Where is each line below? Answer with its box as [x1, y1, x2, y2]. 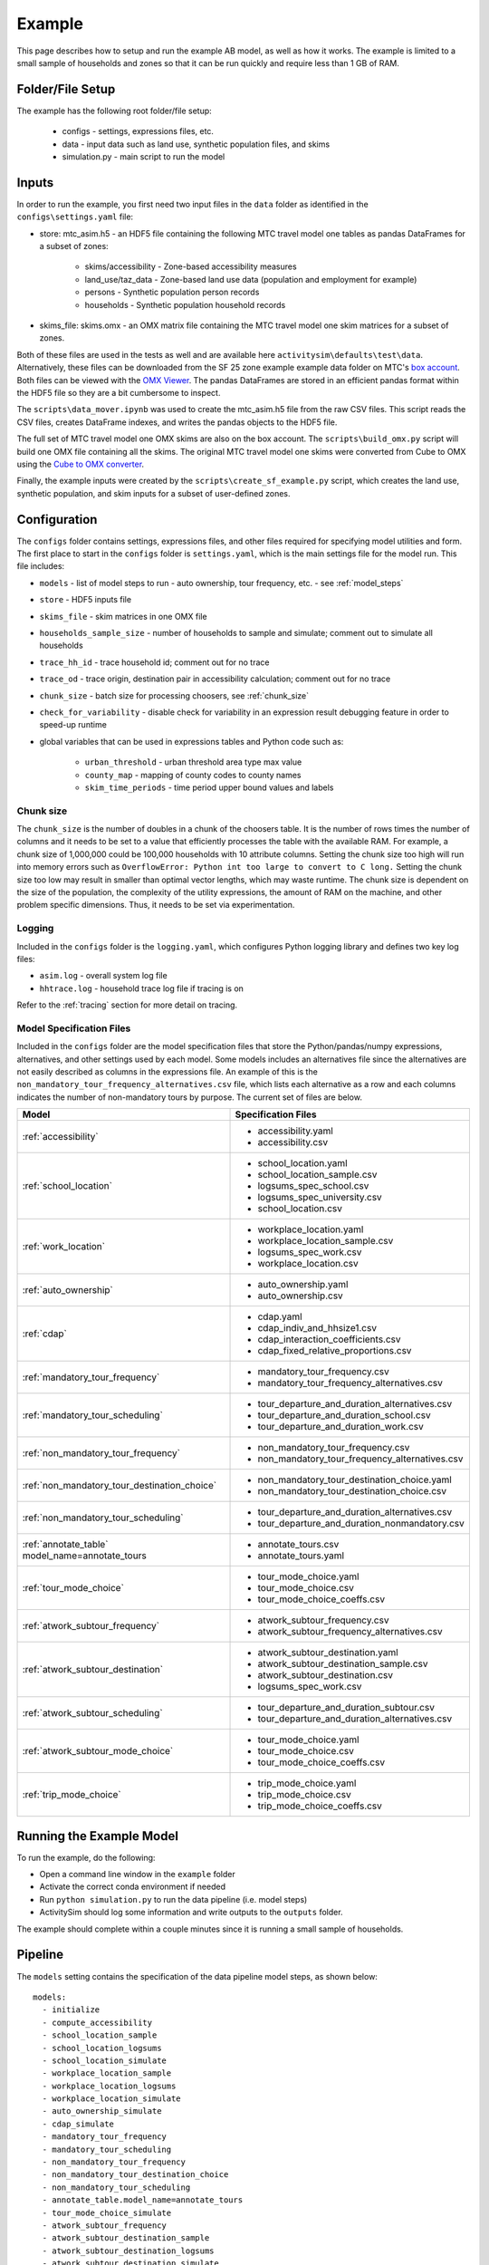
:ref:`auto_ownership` [22, 1284, 113, 1296]
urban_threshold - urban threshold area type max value [84, 757, 302, 767]
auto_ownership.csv [257, 1289, 343, 1302]
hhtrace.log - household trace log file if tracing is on [39, 983, 244, 994]
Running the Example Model [16, 1828, 178, 1844]
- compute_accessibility [42, 2017, 153, 2028]
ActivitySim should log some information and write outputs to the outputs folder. [39, 1907, 343, 1918]
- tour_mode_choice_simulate [42, 2207, 172, 2218]
